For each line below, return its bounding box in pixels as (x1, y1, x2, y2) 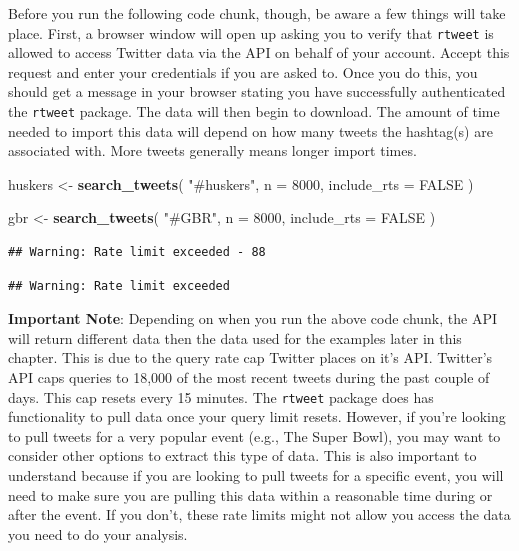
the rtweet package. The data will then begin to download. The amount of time (8, 101, 500, 122)
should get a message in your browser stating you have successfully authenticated (8, 81, 506, 102)
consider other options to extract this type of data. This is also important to (8, 445, 477, 466)
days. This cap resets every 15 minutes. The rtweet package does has (8, 386, 434, 407)
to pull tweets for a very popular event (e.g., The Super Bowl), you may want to (8, 425, 501, 446)
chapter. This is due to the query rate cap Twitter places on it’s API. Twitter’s (8, 347, 493, 368)
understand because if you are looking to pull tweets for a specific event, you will (8, 465, 504, 486)
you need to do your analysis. (8, 523, 188, 544)
